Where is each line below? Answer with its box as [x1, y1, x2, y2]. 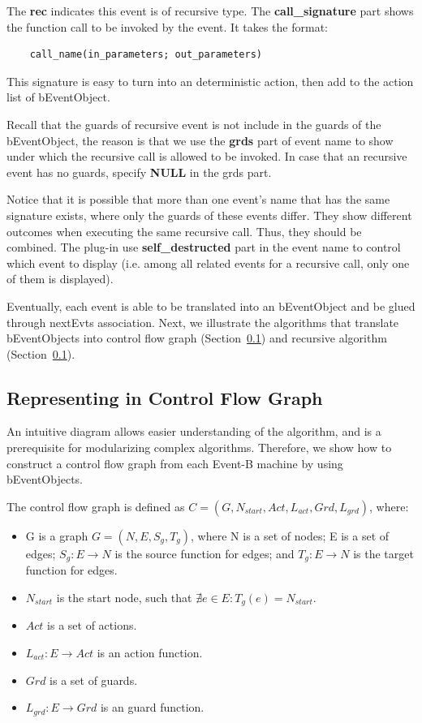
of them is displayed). [6, 270, 114, 287]
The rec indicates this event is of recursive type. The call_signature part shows [6, 2, 414, 19]
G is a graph [25, 527, 88, 544]
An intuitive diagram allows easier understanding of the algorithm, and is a [6, 423, 381, 440]
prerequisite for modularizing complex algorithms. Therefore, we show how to [6, 439, 392, 456]
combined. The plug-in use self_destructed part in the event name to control [6, 239, 401, 256]
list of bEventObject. [6, 88, 110, 105]
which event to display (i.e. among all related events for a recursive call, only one [6, 254, 410, 271]
